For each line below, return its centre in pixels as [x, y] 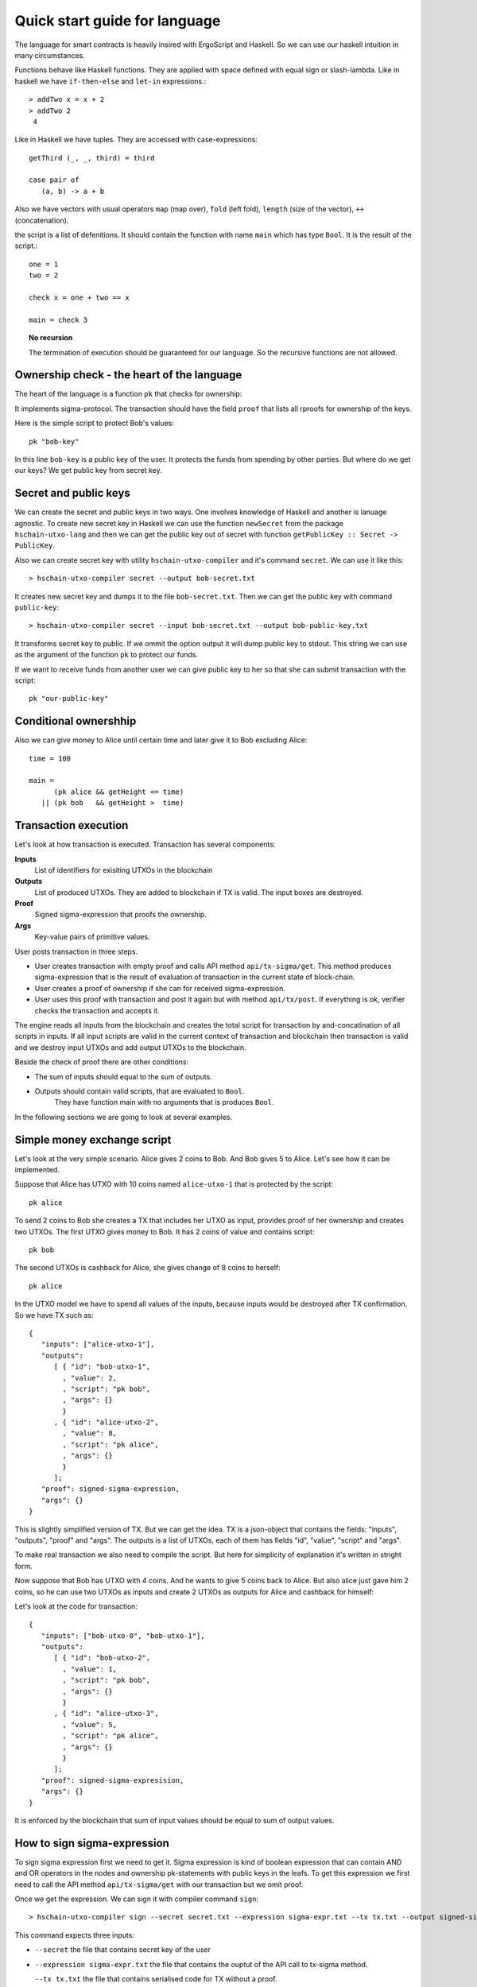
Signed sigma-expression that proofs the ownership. [120, 915]
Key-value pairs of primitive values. [92, 937]
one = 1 [44, 264]
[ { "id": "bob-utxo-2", [102, 1658]
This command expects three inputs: [75, 1935]
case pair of [54, 180]
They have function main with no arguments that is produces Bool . [164, 1102]
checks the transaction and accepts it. [97, 1010]
